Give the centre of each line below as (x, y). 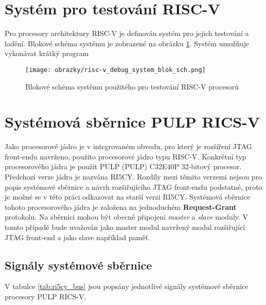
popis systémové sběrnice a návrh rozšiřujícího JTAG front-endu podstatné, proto (134, 186)
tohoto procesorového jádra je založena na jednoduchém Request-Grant (121, 207)
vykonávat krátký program (47, 53)
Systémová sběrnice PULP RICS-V (132, 122)
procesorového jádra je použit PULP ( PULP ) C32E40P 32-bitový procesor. (123, 166)
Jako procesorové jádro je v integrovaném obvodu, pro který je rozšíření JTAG (128, 146)
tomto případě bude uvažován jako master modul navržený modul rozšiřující (125, 227)
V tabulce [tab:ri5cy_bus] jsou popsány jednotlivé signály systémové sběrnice (127, 286)
